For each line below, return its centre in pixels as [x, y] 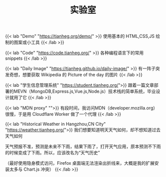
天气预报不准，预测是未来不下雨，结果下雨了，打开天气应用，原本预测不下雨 [83, 146]
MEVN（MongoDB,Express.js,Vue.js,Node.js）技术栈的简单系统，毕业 [85, 91]
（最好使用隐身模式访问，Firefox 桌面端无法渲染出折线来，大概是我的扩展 [80, 163]
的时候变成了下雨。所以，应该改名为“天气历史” [53, 153]
